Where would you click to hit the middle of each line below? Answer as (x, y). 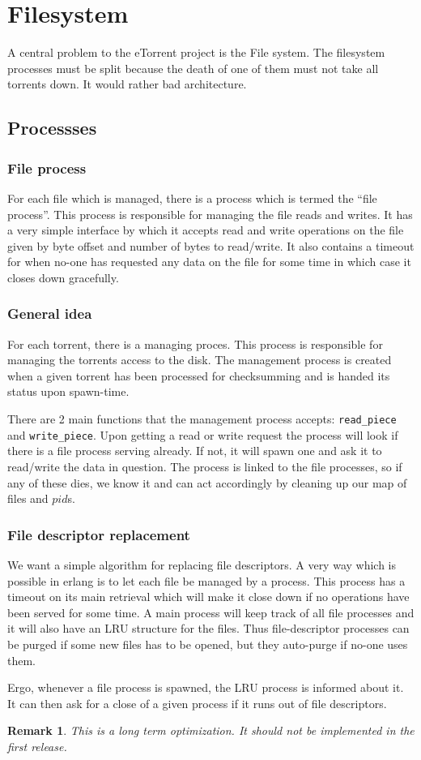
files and (28, 498)
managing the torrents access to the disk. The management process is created (200, 360)
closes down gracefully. (63, 277)
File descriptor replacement (99, 534)
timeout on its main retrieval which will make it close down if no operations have (208, 597)
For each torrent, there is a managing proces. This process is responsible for (195, 344)
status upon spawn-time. (68, 391)
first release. (37, 746)
